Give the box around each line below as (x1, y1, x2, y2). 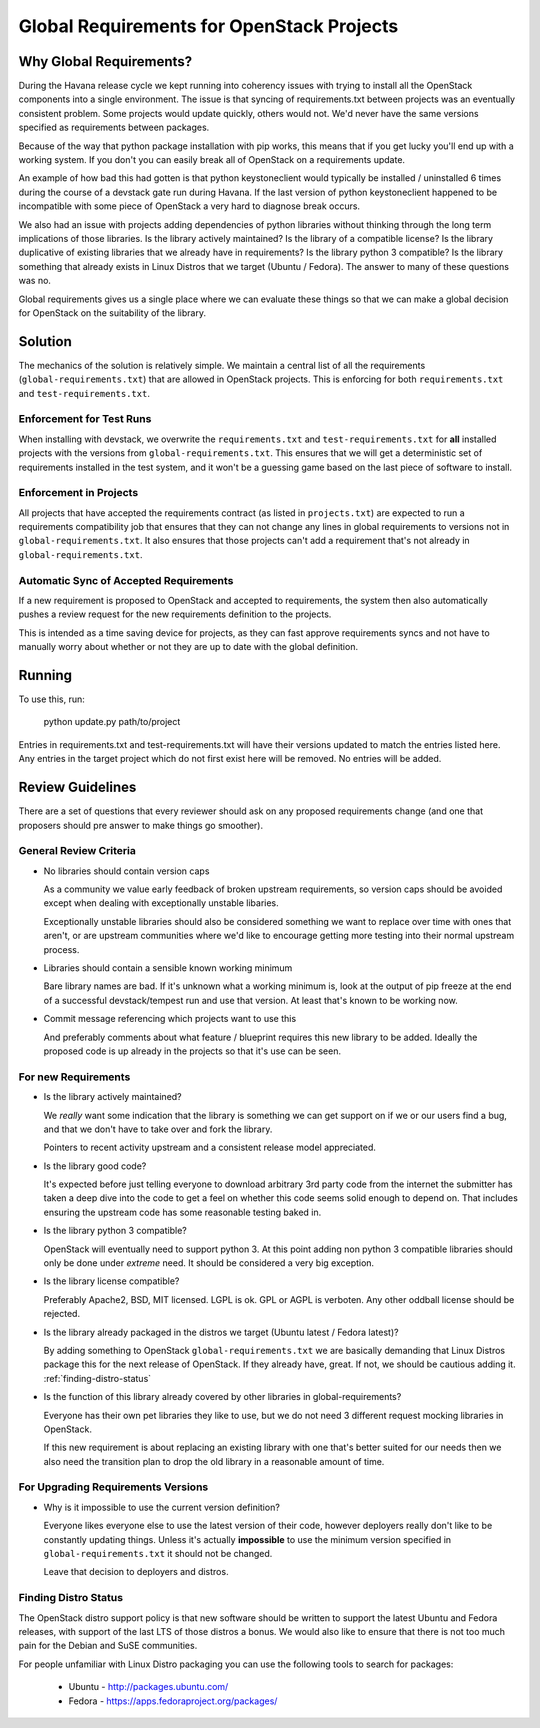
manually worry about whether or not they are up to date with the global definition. (18, 641, 359, 653)
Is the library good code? (43, 1160, 147, 1172)
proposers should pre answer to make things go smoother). (18, 819, 264, 831)
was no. (18, 275, 52, 287)
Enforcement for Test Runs (18, 412, 152, 426)
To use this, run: (18, 693, 85, 705)
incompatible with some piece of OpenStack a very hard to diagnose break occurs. (18, 200, 360, 212)
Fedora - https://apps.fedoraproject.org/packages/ (68, 1695, 278, 1707)
